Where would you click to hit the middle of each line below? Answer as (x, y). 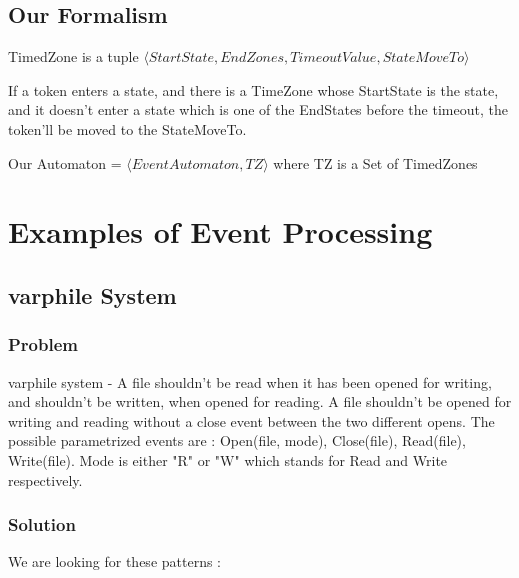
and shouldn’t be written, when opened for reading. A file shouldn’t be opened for (260, 401)
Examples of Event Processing (220, 231)
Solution (42, 524)
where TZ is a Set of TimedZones (375, 162)
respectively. (45, 479)
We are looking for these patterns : (114, 561)
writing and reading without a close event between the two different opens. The (251, 420)
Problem (43, 344)
